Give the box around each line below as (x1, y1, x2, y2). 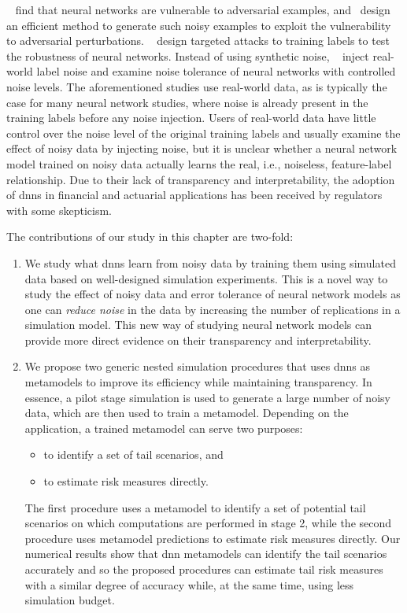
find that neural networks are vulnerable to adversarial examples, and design (15, 2, 390, 17)
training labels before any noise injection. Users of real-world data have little (6, 109, 376, 126)
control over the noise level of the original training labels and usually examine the (6, 124, 401, 141)
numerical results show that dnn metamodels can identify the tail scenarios (24, 545, 387, 562)
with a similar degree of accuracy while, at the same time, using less (24, 576, 354, 593)
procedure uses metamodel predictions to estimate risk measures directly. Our (24, 530, 401, 546)
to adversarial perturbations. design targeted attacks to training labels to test (6, 32, 390, 49)
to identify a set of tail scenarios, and (43, 446, 224, 463)
